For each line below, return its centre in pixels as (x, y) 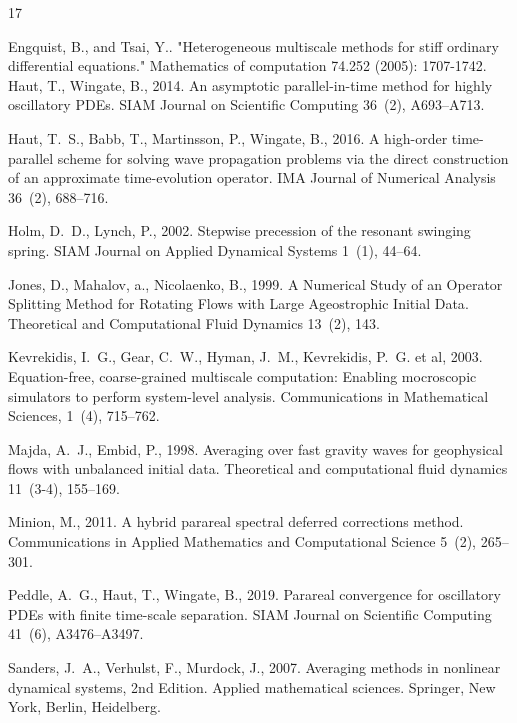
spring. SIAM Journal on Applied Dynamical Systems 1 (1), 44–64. (215, 249)
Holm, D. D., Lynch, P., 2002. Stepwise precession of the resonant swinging (239, 230)
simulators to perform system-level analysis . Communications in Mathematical (248, 395)
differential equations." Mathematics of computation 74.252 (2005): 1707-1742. (247, 65)
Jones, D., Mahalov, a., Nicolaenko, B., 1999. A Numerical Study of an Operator (255, 283)
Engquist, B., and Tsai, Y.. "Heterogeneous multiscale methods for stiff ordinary (253, 45)
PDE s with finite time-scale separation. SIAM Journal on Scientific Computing (250, 613)
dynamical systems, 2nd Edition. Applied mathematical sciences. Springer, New (252, 686)
